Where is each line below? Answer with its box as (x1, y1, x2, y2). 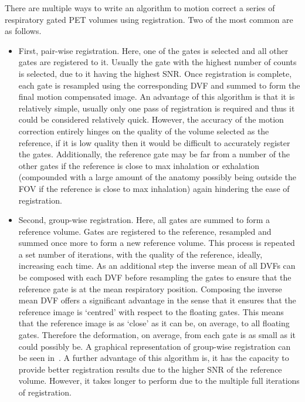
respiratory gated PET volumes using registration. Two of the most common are (5, 13, 293, 25)
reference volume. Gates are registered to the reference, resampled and (18, 225, 272, 237)
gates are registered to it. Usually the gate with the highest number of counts (18, 56, 297, 68)
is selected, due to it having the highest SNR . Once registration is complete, (18, 67, 292, 79)
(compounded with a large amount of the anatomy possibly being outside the (18, 171, 296, 183)
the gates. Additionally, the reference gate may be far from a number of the (18, 148, 290, 160)
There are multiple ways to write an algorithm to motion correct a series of (5, 2, 275, 13)
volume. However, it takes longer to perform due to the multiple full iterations (18, 374, 300, 387)
